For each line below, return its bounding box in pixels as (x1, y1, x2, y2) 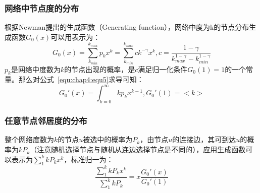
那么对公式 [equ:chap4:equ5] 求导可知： (18, 74, 144, 85)
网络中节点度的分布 (5, 2, 79, 14)
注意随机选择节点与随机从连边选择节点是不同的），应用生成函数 (37, 144, 246, 155)
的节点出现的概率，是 (64, 63, 135, 74)
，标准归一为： (64, 154, 114, 164)
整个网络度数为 (5, 134, 54, 145)
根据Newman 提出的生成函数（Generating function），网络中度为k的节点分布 (5, 22, 249, 32)
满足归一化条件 (138, 63, 188, 74)
